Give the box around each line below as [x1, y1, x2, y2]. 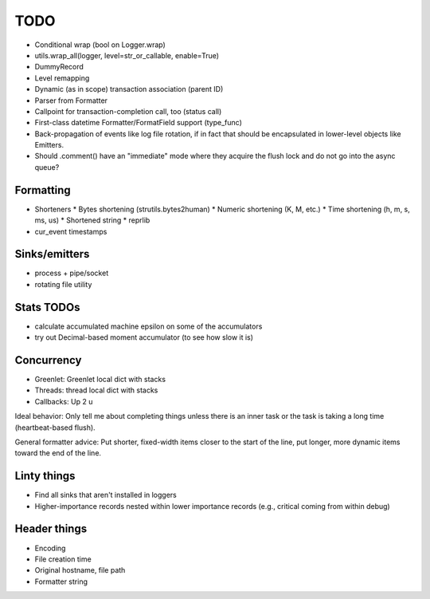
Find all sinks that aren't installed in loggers [34, 491, 177, 500]
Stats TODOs [14, 300, 80, 314]
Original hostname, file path [34, 566, 126, 575]
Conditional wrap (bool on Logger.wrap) [34, 40, 166, 49]
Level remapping [34, 73, 90, 83]
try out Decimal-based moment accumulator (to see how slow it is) [34, 333, 254, 342]
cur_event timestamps [34, 227, 107, 236]
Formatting [14, 183, 71, 197]
